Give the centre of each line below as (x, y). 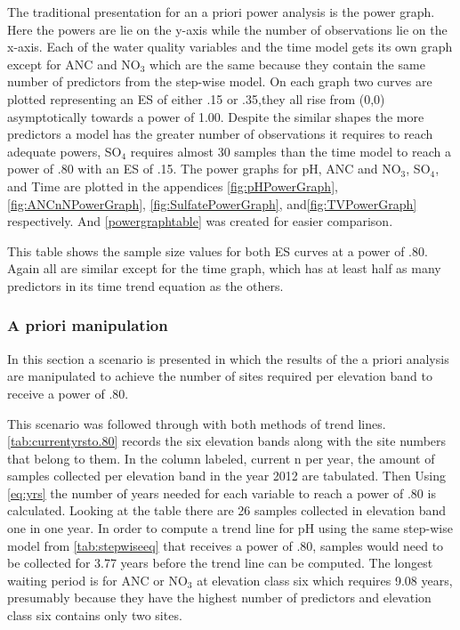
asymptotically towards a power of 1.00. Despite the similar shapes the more (216, 116)
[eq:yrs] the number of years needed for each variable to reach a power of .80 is (222, 493)
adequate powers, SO (65, 151)
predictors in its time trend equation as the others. (145, 285)
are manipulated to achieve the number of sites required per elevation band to (220, 376)
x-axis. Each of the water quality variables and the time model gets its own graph (230, 47)
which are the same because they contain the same (287, 64)
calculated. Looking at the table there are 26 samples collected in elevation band (227, 510)
